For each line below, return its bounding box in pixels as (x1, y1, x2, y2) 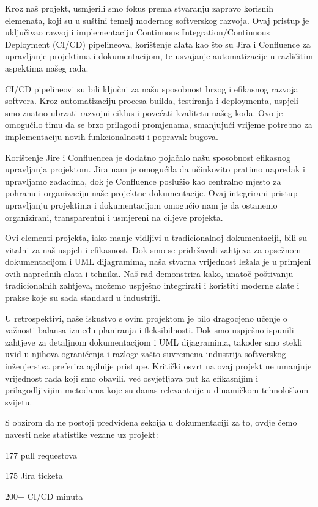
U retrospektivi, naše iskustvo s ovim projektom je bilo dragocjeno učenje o (5, 311, 287, 324)
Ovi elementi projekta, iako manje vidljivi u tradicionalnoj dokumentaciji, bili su (5, 231, 308, 244)
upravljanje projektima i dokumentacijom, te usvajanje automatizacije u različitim (5, 50, 313, 62)
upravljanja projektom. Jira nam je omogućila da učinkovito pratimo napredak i (5, 163, 305, 176)
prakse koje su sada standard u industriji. (5, 291, 161, 304)
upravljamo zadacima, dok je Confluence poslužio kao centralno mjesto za (5, 174, 281, 187)
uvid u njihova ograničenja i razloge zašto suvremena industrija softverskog (5, 347, 286, 360)
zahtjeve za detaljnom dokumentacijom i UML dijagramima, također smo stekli (5, 335, 303, 348)
